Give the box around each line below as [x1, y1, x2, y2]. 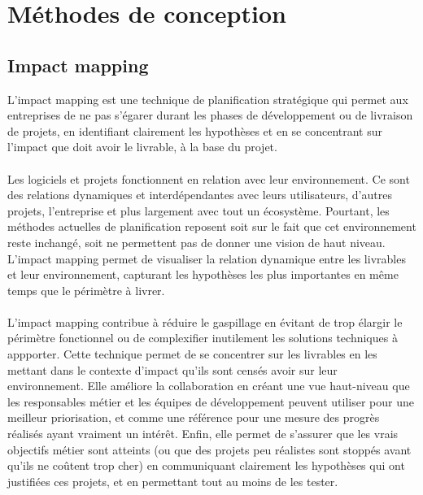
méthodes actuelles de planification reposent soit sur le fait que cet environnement [7, 218, 416, 235]
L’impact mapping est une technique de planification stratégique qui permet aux [7, 90, 408, 107]
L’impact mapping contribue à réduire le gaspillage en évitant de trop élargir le [7, 313, 403, 330]
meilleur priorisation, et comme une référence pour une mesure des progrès [7, 409, 380, 426]
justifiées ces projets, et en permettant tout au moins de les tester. [7, 472, 338, 489]
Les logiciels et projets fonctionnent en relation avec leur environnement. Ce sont [7, 170, 410, 187]
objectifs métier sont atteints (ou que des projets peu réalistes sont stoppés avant [7, 441, 412, 458]
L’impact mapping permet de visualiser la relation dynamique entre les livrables [7, 250, 406, 267]
